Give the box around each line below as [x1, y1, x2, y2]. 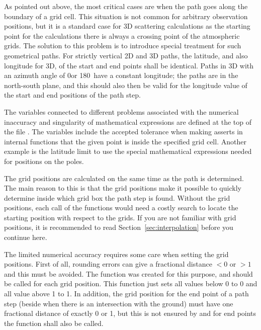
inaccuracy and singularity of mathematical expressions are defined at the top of [4, 116, 252, 127]
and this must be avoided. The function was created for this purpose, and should [4, 268, 253, 279]
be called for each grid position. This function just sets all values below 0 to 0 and [4, 278, 257, 289]
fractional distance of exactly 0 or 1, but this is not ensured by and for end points [4, 308, 256, 318]
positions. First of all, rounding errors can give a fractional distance [4, 259, 212, 269]
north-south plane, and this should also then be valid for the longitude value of [4, 79, 247, 90]
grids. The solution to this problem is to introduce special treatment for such [4, 40, 241, 51]
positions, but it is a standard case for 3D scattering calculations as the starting [4, 21, 250, 31]
